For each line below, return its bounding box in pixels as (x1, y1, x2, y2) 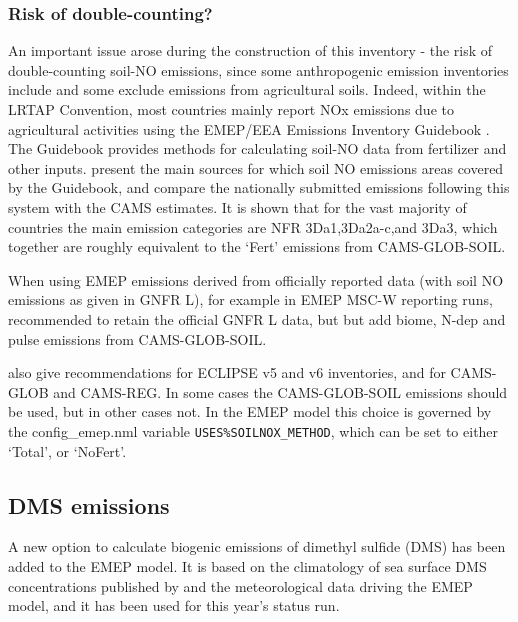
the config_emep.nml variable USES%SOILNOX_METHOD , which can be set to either (8, 420, 499, 441)
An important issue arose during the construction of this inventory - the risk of (8, 40, 493, 61)
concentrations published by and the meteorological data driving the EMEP (8, 575, 473, 596)
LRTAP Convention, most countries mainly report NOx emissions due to (8, 99, 454, 119)
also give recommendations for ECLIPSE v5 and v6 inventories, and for (8, 362, 446, 383)
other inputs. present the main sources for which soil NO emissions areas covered (8, 157, 504, 178)
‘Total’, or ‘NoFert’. (8, 440, 127, 461)
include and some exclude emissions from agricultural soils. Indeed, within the (8, 79, 486, 100)
